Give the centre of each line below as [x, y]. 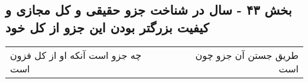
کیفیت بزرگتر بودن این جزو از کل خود [107, 27]
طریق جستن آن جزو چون [247, 55]
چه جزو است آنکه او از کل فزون [76, 55]
